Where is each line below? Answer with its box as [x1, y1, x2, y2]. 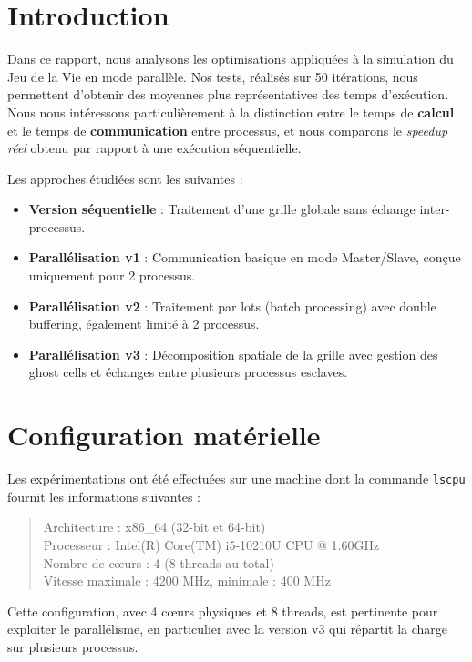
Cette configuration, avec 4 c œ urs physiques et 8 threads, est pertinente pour [7, 601, 438, 620]
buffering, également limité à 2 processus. [28, 314, 260, 333]
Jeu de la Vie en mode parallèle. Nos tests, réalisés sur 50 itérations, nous [7, 66, 418, 86]
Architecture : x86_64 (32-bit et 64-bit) [43, 517, 266, 536]
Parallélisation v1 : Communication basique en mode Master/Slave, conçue [28, 248, 461, 267]
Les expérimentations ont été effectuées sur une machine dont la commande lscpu [7, 469, 466, 488]
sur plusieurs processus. [7, 637, 139, 656]
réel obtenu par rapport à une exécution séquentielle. [7, 138, 302, 158]
